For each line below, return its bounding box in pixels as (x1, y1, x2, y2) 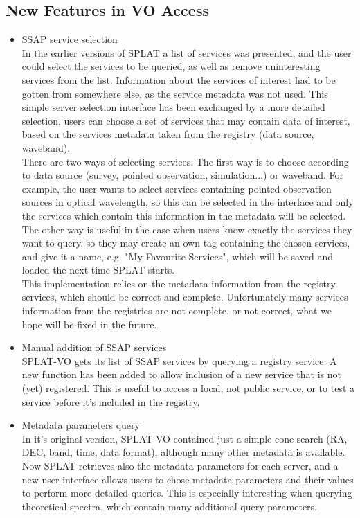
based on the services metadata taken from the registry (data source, (21, 127, 314, 141)
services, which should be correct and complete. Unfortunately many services (21, 289, 348, 304)
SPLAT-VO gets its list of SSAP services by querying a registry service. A (21, 353, 337, 368)
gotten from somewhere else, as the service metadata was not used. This (21, 86, 328, 100)
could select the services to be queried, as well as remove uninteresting (21, 59, 321, 73)
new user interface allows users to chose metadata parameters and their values (21, 472, 354, 486)
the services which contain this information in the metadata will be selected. (21, 208, 346, 222)
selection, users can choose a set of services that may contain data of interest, (21, 113, 350, 127)
